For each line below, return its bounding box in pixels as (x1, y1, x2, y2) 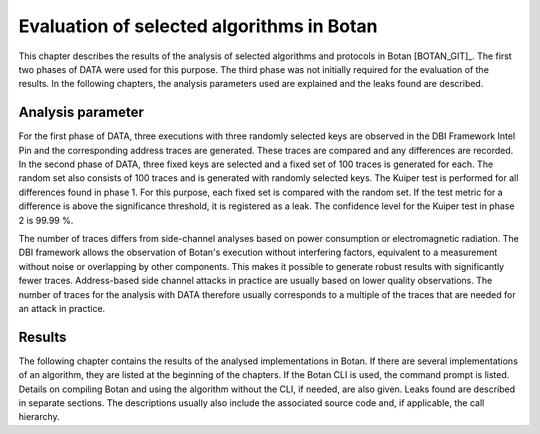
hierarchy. (18, 411, 60, 423)
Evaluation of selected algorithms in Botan (18, 15, 378, 37)
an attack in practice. (18, 302, 106, 314)
